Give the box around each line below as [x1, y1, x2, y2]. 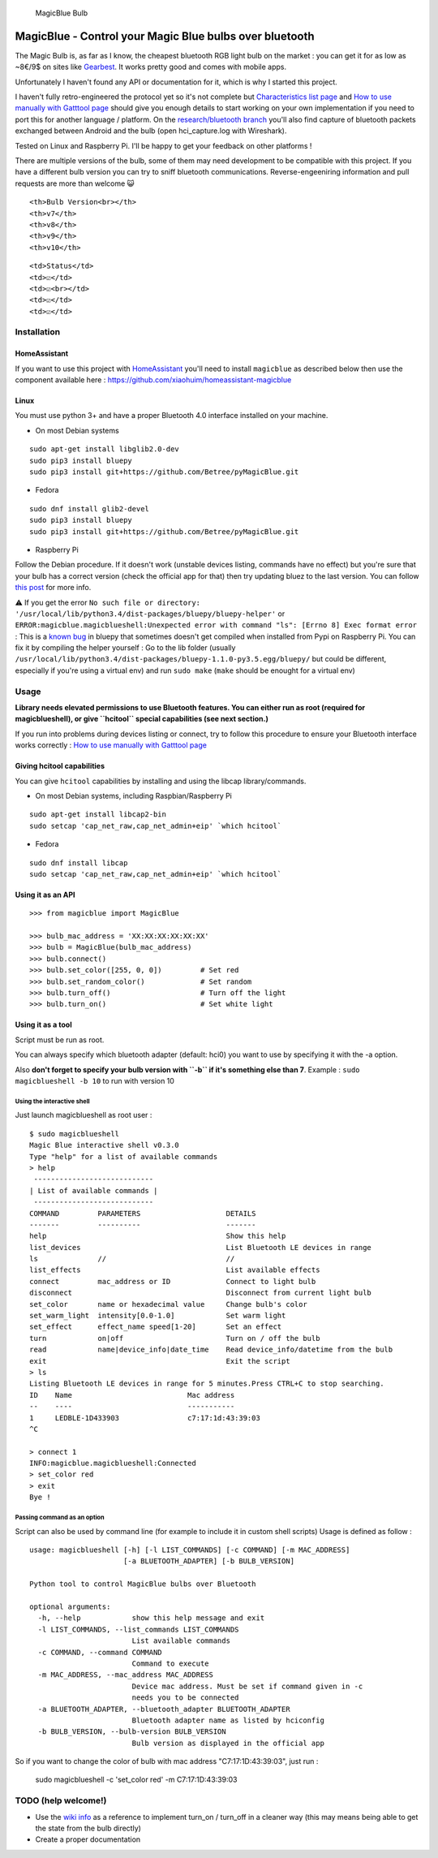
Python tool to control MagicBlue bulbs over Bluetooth [29, 1580, 256, 1589]
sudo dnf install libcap [29, 858, 128, 868]
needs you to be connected [131, 1693, 239, 1702]
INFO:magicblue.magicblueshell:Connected [29, 1459, 196, 1468]
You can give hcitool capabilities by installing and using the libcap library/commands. [15, 776, 307, 786]
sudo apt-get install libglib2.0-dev [29, 445, 180, 454]
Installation [15, 326, 61, 338]
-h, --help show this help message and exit [37, 1614, 265, 1623]
